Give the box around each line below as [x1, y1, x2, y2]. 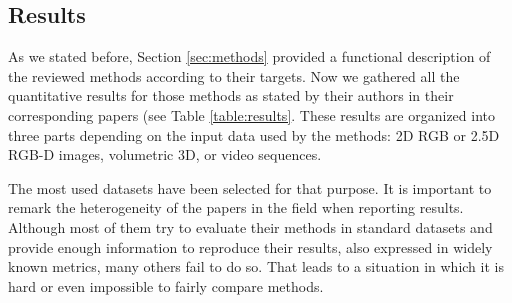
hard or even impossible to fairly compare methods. [8, 275, 324, 296]
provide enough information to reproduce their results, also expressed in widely [8, 236, 493, 257]
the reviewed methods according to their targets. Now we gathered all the [8, 65, 460, 86]
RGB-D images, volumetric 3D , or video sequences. [8, 144, 322, 165]
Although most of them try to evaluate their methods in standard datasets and [8, 216, 493, 237]
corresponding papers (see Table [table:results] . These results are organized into [8, 104, 495, 125]
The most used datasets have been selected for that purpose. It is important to [8, 177, 492, 198]
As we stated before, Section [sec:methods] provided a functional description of [8, 46, 491, 67]
